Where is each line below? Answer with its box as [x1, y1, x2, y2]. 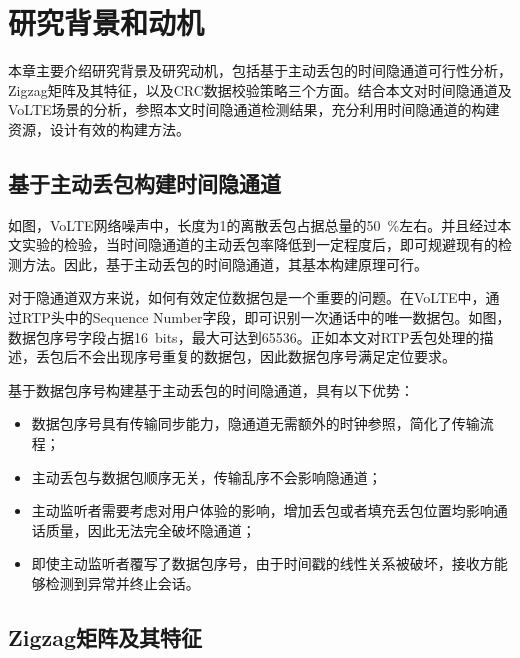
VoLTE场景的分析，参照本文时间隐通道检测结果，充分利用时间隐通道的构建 [8, 99, 500, 120]
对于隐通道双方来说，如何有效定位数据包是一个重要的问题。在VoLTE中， [8, 287, 486, 308]
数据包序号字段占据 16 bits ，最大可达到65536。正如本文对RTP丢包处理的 [8, 326, 480, 347]
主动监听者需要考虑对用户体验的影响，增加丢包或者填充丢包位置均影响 [31, 500, 494, 521]
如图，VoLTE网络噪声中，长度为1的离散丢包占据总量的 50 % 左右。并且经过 [8, 214, 498, 235]
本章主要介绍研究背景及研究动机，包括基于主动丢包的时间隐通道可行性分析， [8, 60, 512, 81]
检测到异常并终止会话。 [45, 573, 200, 594]
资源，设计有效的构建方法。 [8, 118, 190, 139]
